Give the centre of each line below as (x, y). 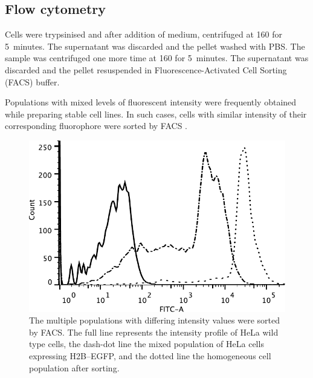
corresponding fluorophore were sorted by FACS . (96, 126)
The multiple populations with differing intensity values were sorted (154, 320)
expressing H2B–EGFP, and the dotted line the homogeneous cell (150, 355)
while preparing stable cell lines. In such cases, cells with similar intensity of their (156, 114)
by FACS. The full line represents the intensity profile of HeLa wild (154, 332)
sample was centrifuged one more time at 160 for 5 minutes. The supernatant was (157, 58)
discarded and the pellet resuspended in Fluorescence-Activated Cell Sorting (146, 69)
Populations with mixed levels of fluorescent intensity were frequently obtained (151, 102)
